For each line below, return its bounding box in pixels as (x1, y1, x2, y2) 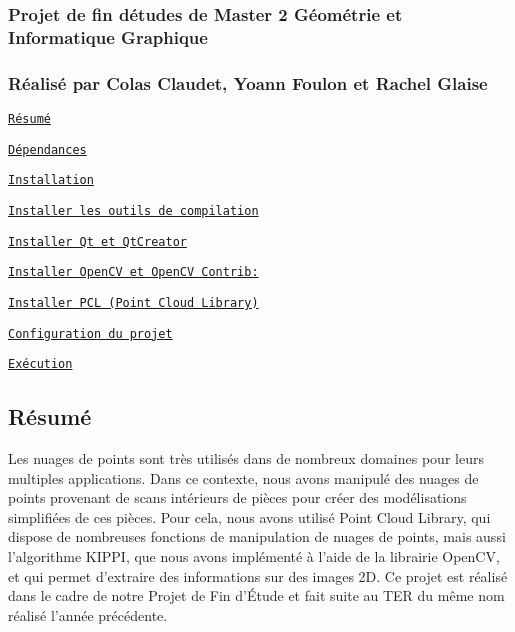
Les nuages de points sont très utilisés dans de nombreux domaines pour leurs (8, 448, 484, 469)
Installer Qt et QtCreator (8, 234, 187, 249)
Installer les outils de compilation (8, 203, 259, 218)
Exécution (8, 357, 73, 372)
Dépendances (8, 142, 87, 157)
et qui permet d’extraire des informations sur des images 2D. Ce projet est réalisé (8, 565, 508, 586)
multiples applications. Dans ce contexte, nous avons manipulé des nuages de (8, 467, 479, 488)
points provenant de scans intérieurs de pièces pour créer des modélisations (8, 487, 467, 508)
